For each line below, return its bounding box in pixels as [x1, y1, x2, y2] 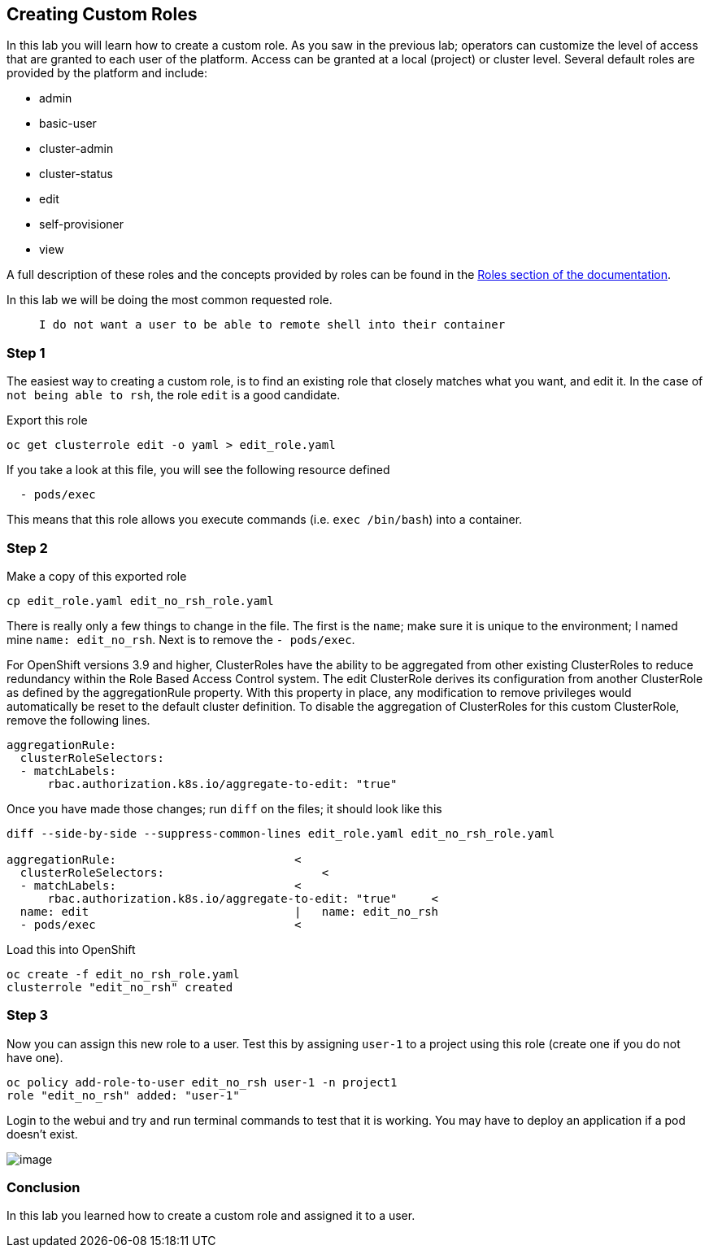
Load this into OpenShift [7, 942, 136, 956]
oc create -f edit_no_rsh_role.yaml [7, 967, 240, 981]
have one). [7, 1050, 63, 1065]
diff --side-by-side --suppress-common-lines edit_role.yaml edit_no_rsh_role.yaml [7, 826, 555, 840]
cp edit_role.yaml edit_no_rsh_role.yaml [7, 594, 274, 607]
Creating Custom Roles [7, 4, 198, 24]
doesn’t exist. [7, 1126, 78, 1141]
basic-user [39, 116, 97, 131]
